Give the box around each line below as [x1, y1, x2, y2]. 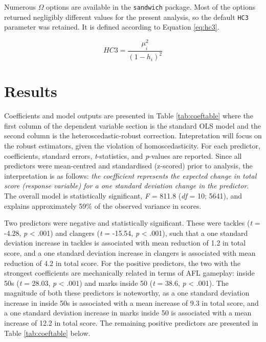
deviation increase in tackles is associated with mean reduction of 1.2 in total [4, 237, 246, 248]
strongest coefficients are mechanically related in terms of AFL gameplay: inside [4, 267, 255, 278]
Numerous [4, 2, 36, 12]
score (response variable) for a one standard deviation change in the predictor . [4, 180, 249, 191]
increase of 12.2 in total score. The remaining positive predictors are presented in [4, 317, 258, 328]
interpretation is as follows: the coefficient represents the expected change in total [4, 170, 257, 181]
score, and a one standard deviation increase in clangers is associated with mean [4, 247, 256, 258]
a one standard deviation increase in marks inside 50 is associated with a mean [4, 307, 252, 318]
